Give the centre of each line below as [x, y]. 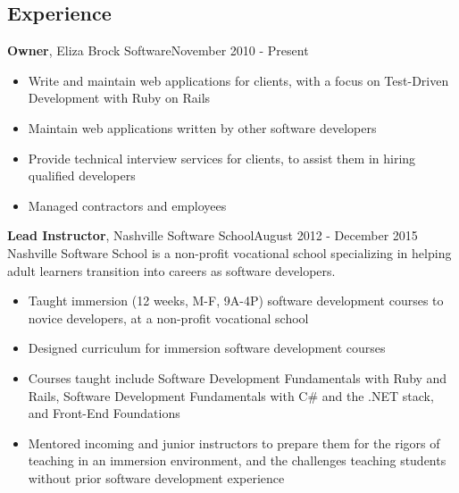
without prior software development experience [156, 477]
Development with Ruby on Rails [119, 98]
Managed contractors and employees [127, 205]
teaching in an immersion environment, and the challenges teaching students [237, 460]
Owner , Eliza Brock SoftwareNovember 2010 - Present [158, 50]
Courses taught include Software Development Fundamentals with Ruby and [238, 377]
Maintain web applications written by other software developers [202, 127]
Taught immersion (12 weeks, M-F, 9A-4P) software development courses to [236, 301]
